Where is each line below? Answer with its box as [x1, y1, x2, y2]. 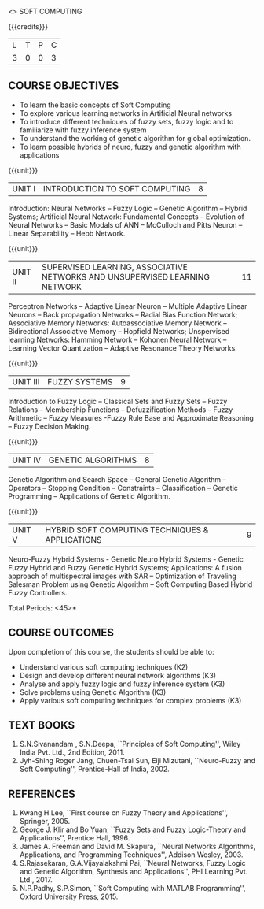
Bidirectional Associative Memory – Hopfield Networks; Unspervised [8, 326, 230, 336]
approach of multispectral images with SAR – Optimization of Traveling [8, 571, 237, 581]
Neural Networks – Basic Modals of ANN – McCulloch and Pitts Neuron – [8, 220, 243, 229]
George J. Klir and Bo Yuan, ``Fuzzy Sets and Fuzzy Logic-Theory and [19, 825, 246, 834]
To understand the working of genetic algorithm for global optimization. [19, 133, 251, 143]
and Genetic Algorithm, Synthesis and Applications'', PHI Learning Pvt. [19, 866, 248, 877]
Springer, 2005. [19, 817, 71, 826]
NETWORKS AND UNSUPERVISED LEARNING [42, 271, 211, 282]
